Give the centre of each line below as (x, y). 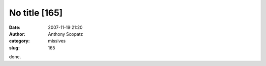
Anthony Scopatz (66, 34)
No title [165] (36, 13)
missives (57, 41)
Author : (17, 34)
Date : (15, 27)
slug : (14, 48)
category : (19, 41)
